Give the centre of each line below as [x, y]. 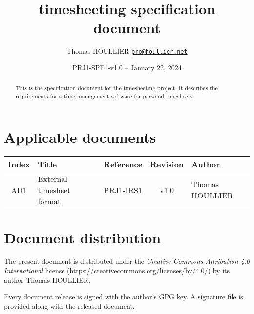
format [49, 201]
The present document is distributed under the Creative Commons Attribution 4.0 [127, 261]
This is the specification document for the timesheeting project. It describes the [116, 88]
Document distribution [83, 237]
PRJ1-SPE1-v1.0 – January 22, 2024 [127, 67]
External [53, 178]
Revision [167, 164]
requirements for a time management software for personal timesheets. [105, 96]
